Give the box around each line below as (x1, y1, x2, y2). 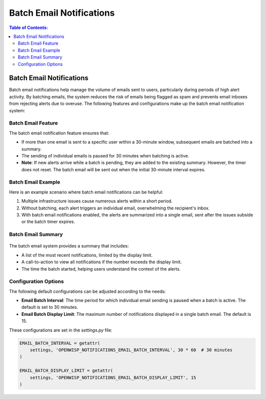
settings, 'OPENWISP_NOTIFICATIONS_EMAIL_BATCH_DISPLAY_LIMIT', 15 (30, 374, 197, 380)
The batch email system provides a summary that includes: (9, 243, 129, 249)
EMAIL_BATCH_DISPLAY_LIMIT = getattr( (19, 368, 113, 373)
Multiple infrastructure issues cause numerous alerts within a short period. (21, 198, 173, 204)
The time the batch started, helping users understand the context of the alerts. (21, 266, 181, 272)
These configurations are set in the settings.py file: (9, 327, 113, 333)
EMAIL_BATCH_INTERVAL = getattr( (19, 340, 100, 346)
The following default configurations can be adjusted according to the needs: (9, 288, 166, 294)
